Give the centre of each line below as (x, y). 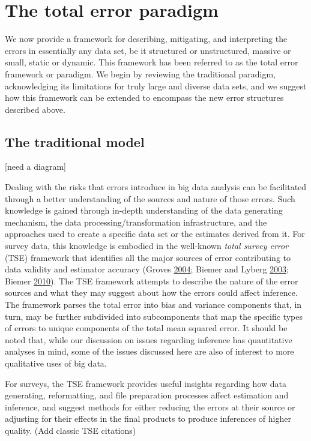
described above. (35, 109)
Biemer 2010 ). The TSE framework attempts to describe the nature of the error (152, 280)
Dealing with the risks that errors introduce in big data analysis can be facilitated (156, 187)
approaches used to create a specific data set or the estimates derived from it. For (155, 234)
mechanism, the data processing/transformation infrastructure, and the (136, 222)
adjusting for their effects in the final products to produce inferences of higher (148, 418)
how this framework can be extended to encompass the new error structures (144, 97)
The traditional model (75, 141)
